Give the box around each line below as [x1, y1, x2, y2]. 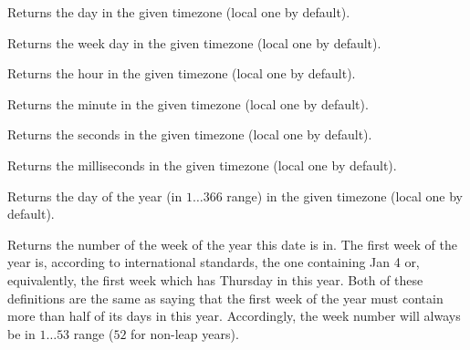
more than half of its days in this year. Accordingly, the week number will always [7, 306, 461, 325]
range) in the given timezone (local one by [226, 186, 463, 205]
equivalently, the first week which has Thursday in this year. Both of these [7, 270, 423, 289]
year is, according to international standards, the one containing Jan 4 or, [7, 252, 420, 272]
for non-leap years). [131, 324, 239, 343]
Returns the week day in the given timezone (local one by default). [7, 33, 381, 52]
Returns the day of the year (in [7, 186, 183, 205]
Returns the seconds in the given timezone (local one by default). [7, 125, 372, 144]
